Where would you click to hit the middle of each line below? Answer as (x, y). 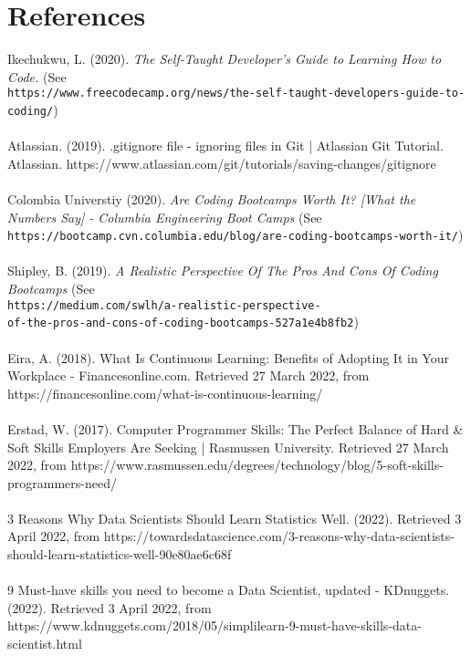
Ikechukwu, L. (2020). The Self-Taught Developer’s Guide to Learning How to (225, 59)
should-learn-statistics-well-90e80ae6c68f (120, 554)
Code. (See (37, 76)
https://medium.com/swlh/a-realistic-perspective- (164, 305)
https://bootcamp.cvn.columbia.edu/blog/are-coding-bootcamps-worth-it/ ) (235, 235)
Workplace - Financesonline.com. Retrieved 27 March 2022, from (188, 375)
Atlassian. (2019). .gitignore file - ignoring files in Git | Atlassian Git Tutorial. (225, 146)
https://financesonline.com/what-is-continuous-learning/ (165, 393)
